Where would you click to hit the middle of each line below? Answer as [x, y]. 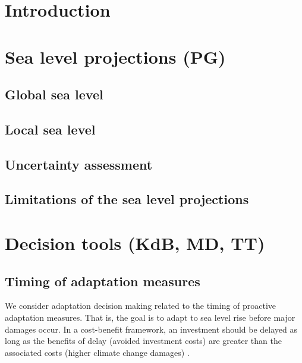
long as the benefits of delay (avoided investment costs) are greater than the [143, 341]
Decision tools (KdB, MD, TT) [135, 243]
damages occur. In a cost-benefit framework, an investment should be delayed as [151, 329]
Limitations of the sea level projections [127, 199]
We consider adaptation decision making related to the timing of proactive [141, 306]
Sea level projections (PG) [115, 56]
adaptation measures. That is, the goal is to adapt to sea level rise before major [150, 317]
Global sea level [54, 94]
